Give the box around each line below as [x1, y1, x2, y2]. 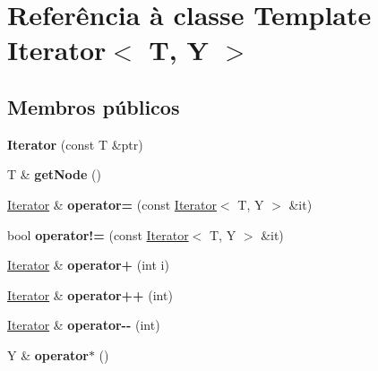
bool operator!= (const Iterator [7, 225, 189, 244]
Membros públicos [7, 92, 180, 120]
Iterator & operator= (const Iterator [7, 194, 217, 213]
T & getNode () [7, 165, 101, 184]
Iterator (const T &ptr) [7, 134, 143, 153]
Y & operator [7, 345, 89, 364]
